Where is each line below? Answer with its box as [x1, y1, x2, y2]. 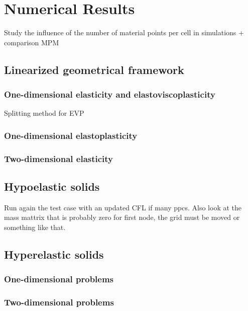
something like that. [4, 221, 66, 232]
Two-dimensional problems [4, 296, 114, 308]
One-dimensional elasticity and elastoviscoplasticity [4, 88, 215, 101]
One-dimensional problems [4, 273, 114, 285]
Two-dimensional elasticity [4, 152, 113, 165]
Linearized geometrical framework [4, 61, 184, 77]
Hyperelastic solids [4, 246, 104, 262]
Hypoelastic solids [4, 178, 100, 194]
